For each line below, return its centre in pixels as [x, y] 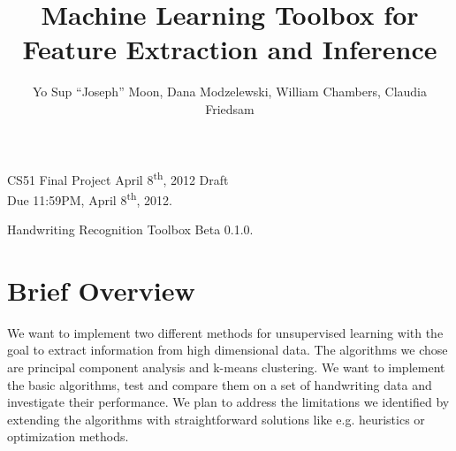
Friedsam [230, 108]
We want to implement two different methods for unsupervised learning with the [225, 332]
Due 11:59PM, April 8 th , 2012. [90, 198]
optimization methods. [68, 436]
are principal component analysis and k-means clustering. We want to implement [226, 367]
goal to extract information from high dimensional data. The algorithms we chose [228, 350]
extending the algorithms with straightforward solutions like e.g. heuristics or [216, 419]
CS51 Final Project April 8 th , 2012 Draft [118, 178]
